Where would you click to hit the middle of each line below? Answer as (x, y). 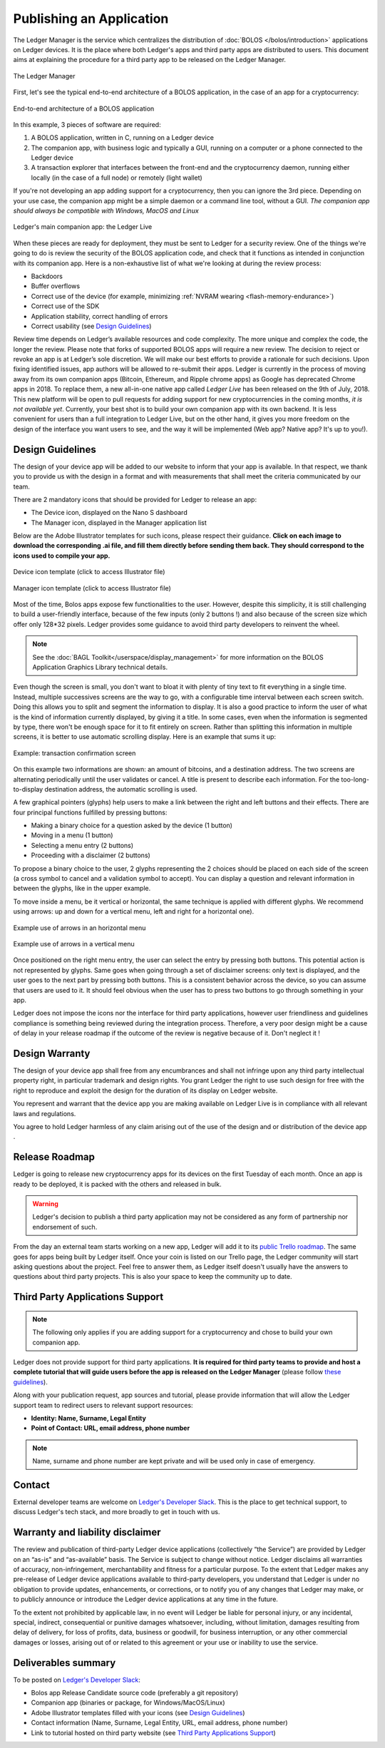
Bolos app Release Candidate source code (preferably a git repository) (135, 1693)
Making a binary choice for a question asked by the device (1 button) (132, 826)
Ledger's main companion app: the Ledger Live (83, 227)
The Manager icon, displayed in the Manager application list (119, 522)
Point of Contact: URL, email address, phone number (111, 1428)
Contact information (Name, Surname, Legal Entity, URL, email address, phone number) (159, 1723)
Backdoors (47, 276)
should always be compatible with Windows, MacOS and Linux (106, 211)
